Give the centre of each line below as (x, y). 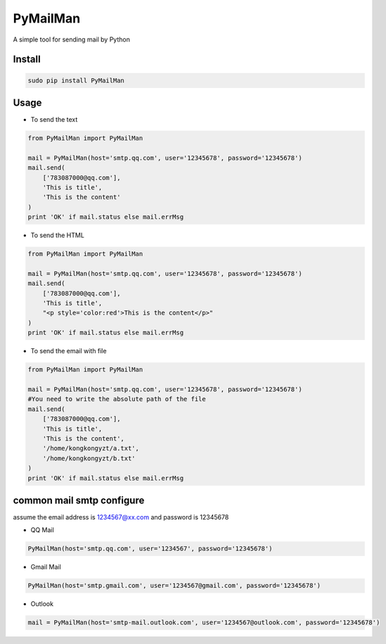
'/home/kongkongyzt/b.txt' (89, 458)
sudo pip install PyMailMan (76, 80)
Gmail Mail (46, 567)
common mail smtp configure (79, 500)
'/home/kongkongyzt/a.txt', (91, 448)
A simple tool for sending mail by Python (71, 39)
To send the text (54, 120)
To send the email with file (69, 351)
